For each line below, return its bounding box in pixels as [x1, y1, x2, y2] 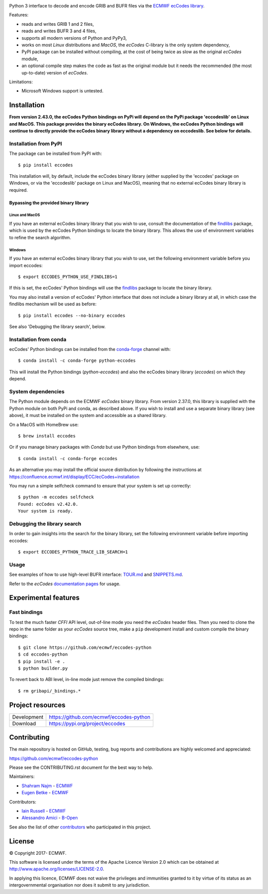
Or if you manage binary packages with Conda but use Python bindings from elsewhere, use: [9, 444, 200, 450]
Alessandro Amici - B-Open [21, 815, 78, 821]
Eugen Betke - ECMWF [21, 790, 69, 796]
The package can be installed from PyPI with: [9, 150, 102, 156]
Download [12, 720, 36, 727]
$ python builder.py [18, 666, 68, 671]
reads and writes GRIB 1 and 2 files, [21, 21, 94, 27]
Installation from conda [9, 336, 67, 343]
